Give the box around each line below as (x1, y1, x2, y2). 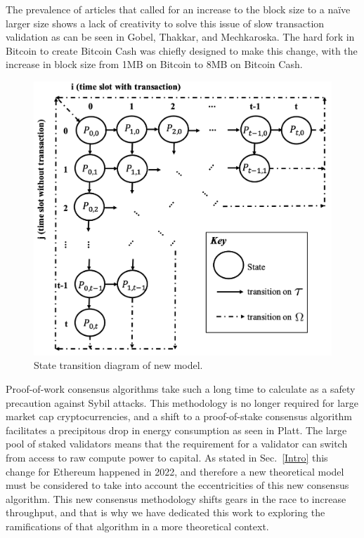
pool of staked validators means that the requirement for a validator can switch (6, 436, 348, 451)
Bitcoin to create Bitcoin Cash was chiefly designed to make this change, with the (6, 43, 358, 58)
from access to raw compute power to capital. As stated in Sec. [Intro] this (6, 450, 328, 464)
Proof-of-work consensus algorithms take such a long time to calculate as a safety (6, 381, 356, 396)
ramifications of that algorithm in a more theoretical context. (6, 518, 269, 533)
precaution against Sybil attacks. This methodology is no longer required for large (6, 395, 358, 410)
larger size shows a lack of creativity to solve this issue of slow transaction (6, 15, 325, 30)
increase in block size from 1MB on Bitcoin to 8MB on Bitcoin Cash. (6, 57, 303, 72)
